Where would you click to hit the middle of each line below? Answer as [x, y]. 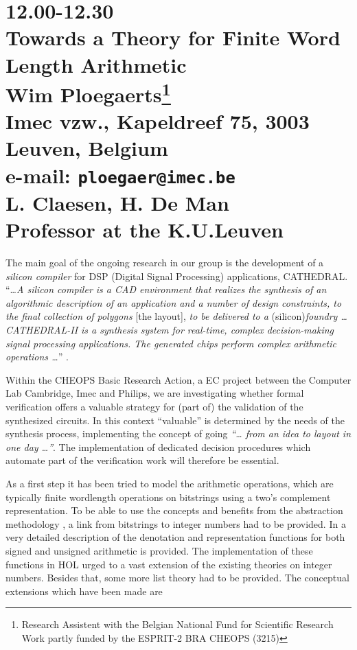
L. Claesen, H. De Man [117, 202]
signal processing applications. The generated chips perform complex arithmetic [171, 343]
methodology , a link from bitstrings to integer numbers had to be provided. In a [176, 523]
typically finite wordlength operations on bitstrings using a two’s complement [168, 497]
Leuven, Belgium [87, 148]
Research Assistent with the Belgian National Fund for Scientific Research [177, 624]
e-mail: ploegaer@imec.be [120, 175]
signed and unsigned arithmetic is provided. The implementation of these [159, 550]
